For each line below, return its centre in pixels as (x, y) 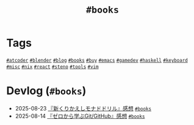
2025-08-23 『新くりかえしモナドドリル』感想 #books (83, 108)
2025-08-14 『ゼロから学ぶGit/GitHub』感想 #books (80, 116)
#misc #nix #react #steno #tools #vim (52, 67)
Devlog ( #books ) (46, 91)
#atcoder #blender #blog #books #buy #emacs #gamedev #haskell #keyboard (97, 60)
